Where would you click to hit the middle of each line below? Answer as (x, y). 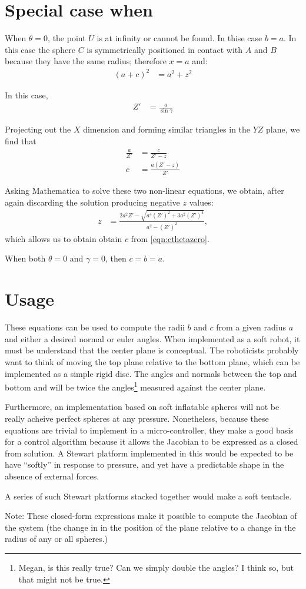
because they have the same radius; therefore (86, 61)
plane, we (283, 129)
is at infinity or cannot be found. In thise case (179, 38)
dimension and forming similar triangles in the (167, 129)
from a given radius (251, 327)
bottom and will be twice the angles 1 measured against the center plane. (135, 386)
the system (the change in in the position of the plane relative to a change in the (150, 527)
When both (25, 258)
